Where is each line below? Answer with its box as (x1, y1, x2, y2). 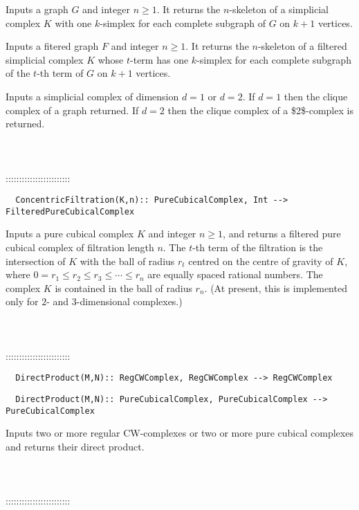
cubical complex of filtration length (6, 240, 154, 255)
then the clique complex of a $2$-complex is (167, 102, 353, 117)
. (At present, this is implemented (204, 280, 347, 295)
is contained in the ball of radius (55, 280, 192, 295)
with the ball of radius (80, 253, 175, 268)
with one (55, 15, 92, 30)
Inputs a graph (6, 2, 68, 16)
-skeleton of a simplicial (229, 2, 329, 16)
